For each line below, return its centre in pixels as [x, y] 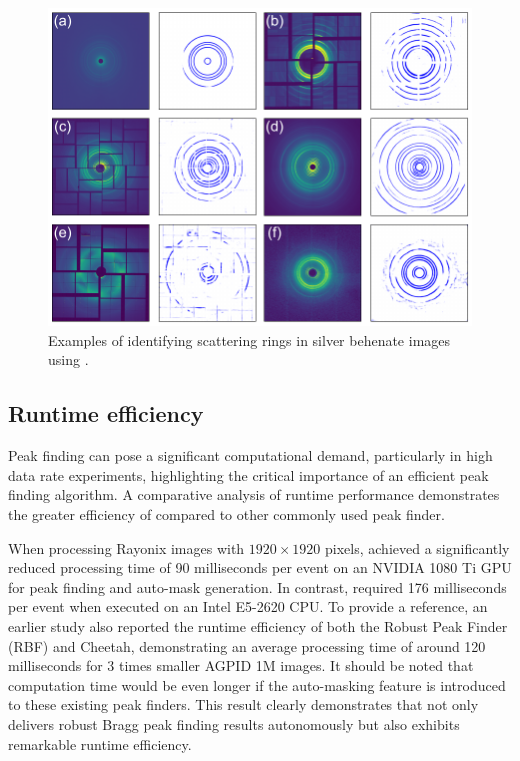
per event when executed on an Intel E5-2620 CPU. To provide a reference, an [248, 606]
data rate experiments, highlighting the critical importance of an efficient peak [248, 474]
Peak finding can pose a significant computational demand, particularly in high [250, 455]
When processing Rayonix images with [126, 547]
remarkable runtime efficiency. [100, 743]
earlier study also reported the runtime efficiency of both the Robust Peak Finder [258, 625]
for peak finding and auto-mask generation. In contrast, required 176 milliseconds [257, 586]
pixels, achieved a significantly [417, 547]
